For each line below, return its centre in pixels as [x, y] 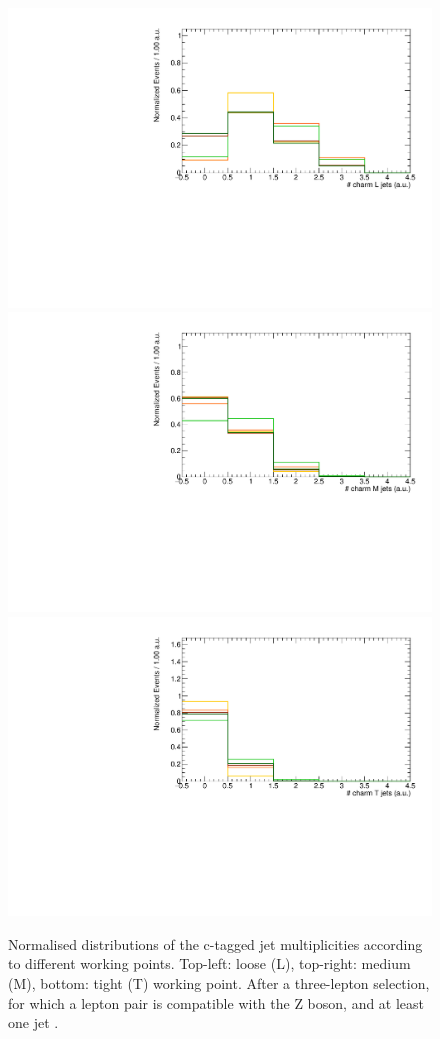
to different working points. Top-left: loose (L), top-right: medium [209, 963]
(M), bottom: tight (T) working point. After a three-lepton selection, [219, 982]
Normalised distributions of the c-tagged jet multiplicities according [215, 943]
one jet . [33, 1022]
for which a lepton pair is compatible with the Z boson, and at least [216, 1002]
